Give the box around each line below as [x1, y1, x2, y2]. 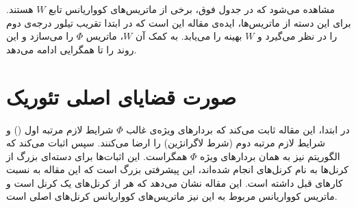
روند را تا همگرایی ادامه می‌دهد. [6, 42, 137, 56]
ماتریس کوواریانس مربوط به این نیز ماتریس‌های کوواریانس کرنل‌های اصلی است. [6, 189, 338, 203]
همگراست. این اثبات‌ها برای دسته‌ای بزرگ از [6, 148, 188, 163]
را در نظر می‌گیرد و [257, 29, 338, 43]
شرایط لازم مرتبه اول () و [6, 122, 114, 136]
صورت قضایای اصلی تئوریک [6, 82, 236, 110]
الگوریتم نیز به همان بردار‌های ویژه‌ [199, 148, 340, 163]
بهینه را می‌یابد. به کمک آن [135, 29, 242, 43]
